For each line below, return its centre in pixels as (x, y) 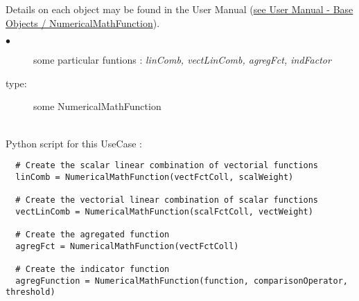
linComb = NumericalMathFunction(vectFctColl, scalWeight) (155, 177)
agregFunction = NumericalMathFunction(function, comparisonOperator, (182, 281)
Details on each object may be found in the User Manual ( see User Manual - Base (179, 9)
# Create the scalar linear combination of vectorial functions (167, 166)
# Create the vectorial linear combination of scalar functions (167, 200)
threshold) (30, 292)
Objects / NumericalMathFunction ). (83, 22)
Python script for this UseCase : (74, 143)
